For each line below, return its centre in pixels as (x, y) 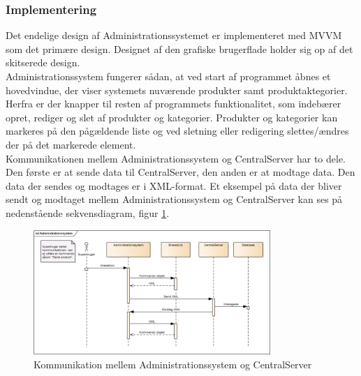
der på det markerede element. (71, 144)
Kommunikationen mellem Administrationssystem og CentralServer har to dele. (176, 158)
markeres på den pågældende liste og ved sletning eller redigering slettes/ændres (177, 131)
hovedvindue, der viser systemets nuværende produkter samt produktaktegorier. (177, 90)
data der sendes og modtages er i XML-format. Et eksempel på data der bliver (174, 185)
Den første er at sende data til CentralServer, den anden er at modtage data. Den (180, 172)
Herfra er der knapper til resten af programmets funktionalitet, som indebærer (174, 104)
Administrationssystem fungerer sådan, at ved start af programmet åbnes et (168, 76)
